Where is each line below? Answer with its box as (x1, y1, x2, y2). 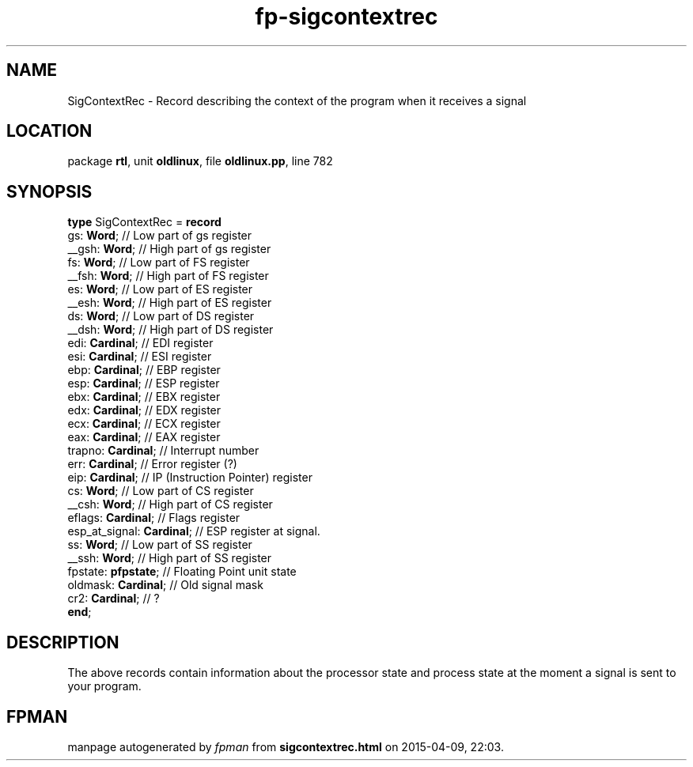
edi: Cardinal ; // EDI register (67, 336, 214, 350)
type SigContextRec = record (67, 215, 222, 229)
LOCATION (6, 121, 93, 142)
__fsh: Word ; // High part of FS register (67, 269, 269, 283)
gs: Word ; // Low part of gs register (67, 229, 252, 243)
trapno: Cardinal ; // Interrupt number (67, 444, 259, 458)
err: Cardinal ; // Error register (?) (67, 457, 237, 471)
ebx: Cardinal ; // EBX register (67, 390, 221, 404)
